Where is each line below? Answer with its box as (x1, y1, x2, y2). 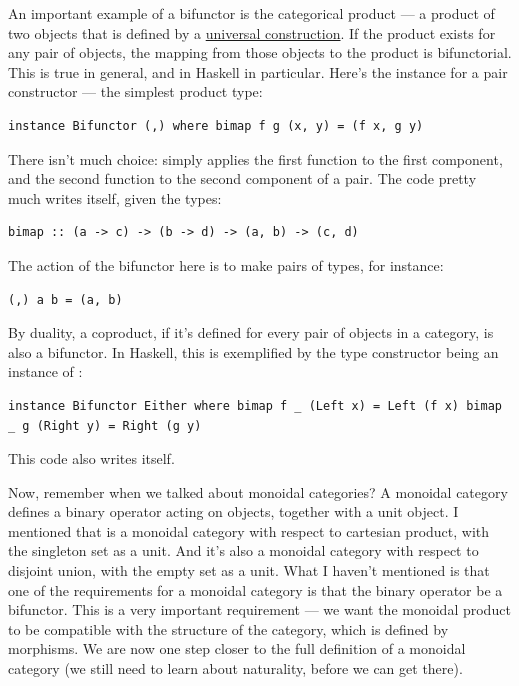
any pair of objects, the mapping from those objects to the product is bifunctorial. (8, 42, 512, 63)
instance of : (8, 361, 83, 382)
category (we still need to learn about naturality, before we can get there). (8, 658, 463, 679)
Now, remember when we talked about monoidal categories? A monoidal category (8, 481, 508, 502)
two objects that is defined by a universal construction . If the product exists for (8, 22, 496, 43)
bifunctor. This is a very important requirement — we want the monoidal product (8, 599, 511, 620)
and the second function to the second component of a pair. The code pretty (8, 168, 477, 189)
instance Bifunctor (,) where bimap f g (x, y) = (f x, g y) (8, 118, 424, 133)
